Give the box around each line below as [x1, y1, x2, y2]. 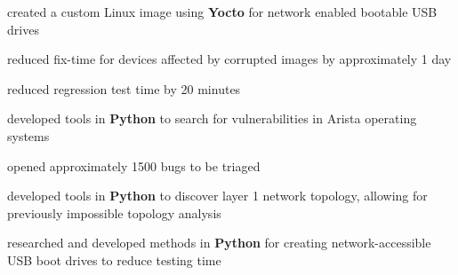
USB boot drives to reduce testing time [7, 250, 221, 269]
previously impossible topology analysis [7, 203, 221, 222]
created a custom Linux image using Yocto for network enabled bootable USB [7, 3, 438, 20]
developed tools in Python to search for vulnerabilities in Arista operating [7, 109, 417, 128]
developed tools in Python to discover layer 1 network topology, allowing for [7, 186, 428, 205]
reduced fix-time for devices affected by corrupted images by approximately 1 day [7, 50, 452, 68]
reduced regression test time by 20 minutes [7, 79, 241, 98]
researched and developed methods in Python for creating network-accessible [7, 233, 431, 252]
